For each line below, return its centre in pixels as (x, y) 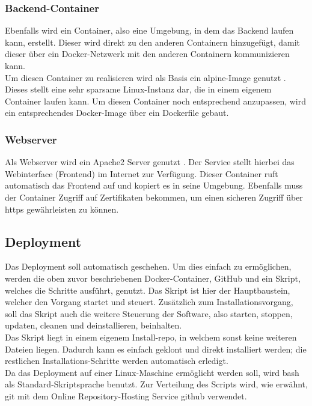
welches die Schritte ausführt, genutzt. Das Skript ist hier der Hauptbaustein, (148, 290)
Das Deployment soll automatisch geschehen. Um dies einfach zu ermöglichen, (148, 266)
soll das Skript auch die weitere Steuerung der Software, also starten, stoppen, (149, 313)
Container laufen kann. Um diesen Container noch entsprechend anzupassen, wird (155, 101)
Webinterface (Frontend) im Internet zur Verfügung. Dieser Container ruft (142, 173)
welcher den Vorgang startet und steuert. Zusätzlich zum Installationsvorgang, (149, 302)
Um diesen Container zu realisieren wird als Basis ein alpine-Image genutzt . (145, 77)
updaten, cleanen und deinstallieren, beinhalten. (93, 325)
